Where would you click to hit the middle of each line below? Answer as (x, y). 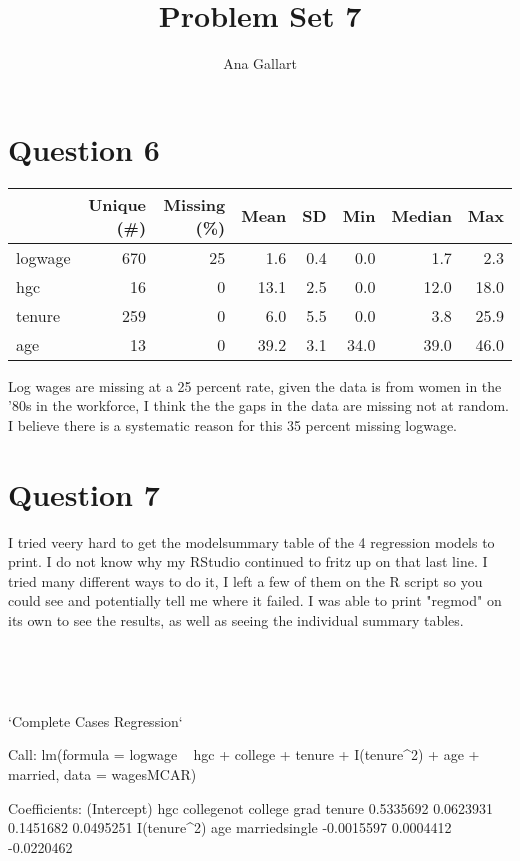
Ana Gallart (260, 63)
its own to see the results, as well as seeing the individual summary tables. (236, 619)
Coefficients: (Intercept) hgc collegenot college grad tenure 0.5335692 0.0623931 (251, 807)
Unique (117, 204)
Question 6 (84, 148)
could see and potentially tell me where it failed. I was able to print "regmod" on (255, 600)
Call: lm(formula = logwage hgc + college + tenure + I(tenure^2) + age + (244, 754)
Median (421, 216)
